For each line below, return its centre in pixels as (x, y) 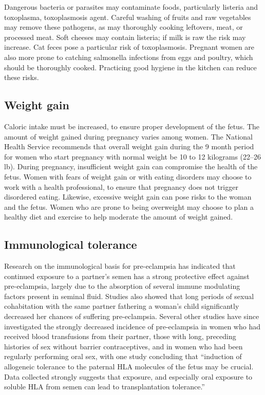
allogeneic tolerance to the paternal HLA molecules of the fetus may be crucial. (129, 367)
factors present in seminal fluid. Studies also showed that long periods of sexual (129, 296)
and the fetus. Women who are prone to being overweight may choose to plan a (129, 206)
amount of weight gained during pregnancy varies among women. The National (128, 136)
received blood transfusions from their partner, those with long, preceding (120, 336)
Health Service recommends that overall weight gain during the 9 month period (129, 146)
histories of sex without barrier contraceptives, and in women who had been (124, 346)
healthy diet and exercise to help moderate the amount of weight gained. (119, 217)
